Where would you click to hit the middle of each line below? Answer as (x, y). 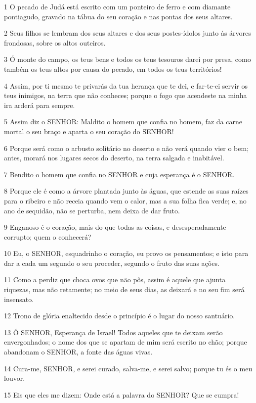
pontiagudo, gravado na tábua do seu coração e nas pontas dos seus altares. (118, 16)
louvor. (15, 378)
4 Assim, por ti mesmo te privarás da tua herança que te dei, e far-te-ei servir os (126, 85)
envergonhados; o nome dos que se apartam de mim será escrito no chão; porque (126, 342)
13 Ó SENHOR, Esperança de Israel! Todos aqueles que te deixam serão (113, 332)
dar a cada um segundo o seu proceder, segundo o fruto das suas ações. (112, 263)
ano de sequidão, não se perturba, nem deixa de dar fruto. (92, 210)
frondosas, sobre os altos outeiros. (55, 42)
